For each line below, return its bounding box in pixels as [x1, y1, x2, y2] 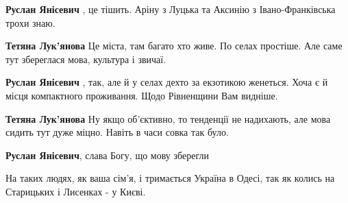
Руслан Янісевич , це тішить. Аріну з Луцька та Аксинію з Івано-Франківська [5, 2, 336, 16]
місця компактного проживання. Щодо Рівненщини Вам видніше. [5, 88, 278, 102]
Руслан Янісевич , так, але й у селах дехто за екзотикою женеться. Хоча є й [5, 75, 328, 89]
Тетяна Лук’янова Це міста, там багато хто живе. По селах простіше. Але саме [5, 38, 343, 53]
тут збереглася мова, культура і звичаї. [5, 51, 166, 66]
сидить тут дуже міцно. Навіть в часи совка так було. [5, 125, 229, 139]
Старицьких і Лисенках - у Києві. [5, 184, 146, 198]
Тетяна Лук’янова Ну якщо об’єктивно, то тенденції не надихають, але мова [5, 111, 331, 126]
